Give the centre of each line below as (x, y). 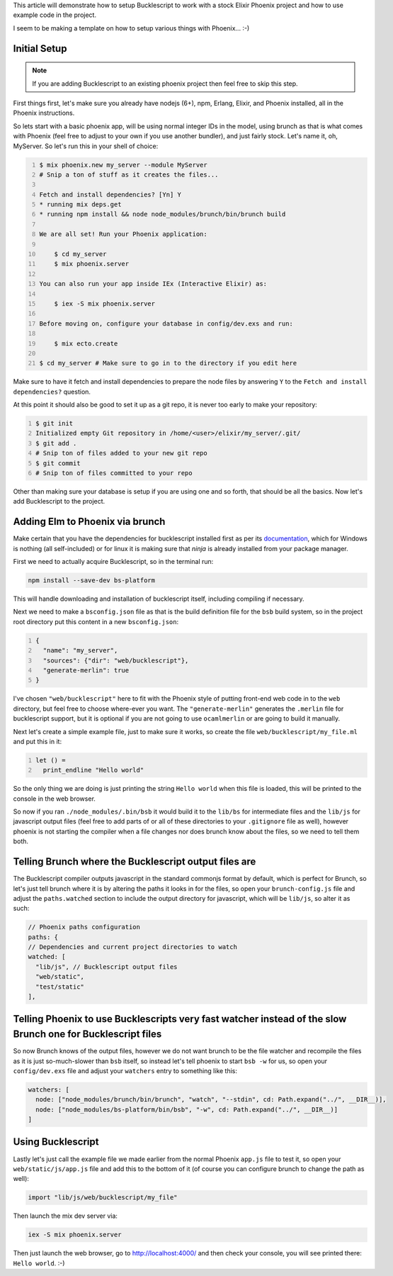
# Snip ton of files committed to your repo (114, 473)
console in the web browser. (54, 799)
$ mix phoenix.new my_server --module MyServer (124, 165)
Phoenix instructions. (44, 113)
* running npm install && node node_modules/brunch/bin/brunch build (163, 214)
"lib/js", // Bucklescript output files (107, 967)
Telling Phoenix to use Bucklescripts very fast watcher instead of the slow (180, 1019)
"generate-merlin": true (86, 670)
